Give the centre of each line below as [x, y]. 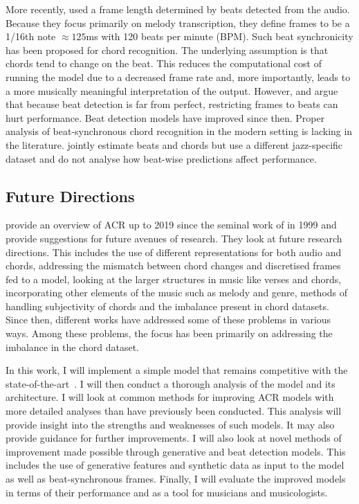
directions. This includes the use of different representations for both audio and [174, 252]
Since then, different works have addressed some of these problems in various [168, 319]
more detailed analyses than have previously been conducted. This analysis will [174, 411]
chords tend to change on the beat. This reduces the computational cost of [164, 63]
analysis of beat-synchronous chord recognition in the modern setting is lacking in [179, 131]
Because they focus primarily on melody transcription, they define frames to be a [178, 22]
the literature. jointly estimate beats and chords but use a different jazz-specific [174, 144]
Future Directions [70, 196]
